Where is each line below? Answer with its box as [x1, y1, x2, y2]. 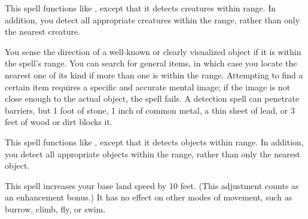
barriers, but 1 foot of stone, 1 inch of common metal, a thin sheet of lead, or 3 [5, 104, 295, 116]
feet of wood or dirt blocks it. [5, 115, 112, 128]
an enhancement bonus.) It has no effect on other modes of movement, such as [5, 191, 292, 203]
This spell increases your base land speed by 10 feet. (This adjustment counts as [5, 179, 299, 191]
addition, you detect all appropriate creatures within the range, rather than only [5, 13, 300, 26]
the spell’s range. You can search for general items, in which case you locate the [5, 57, 297, 69]
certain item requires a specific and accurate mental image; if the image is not [5, 80, 291, 93]
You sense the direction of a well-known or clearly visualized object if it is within [5, 45, 301, 57]
